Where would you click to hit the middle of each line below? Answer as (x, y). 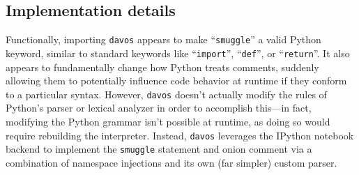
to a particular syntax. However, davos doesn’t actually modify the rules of (166, 94)
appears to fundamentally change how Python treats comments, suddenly (162, 67)
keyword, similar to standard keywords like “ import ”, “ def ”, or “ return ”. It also (178, 53)
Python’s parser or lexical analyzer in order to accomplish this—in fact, (159, 108)
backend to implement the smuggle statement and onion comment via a (159, 149)
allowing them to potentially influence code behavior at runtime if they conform (176, 81)
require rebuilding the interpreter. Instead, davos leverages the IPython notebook (180, 135)
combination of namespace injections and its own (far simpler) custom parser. (171, 162)
